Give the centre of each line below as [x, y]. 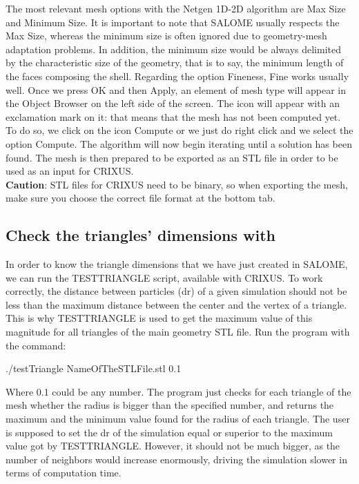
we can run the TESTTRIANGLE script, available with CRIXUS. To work [164, 277]
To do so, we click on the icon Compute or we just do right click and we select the [179, 130]
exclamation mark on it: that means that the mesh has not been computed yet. [173, 116]
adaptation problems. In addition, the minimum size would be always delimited [174, 49]
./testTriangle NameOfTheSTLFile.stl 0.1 [94, 368]
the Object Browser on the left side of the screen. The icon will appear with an [173, 103]
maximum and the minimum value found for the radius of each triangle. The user [178, 419]
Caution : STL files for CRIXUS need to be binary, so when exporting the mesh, [177, 184]
